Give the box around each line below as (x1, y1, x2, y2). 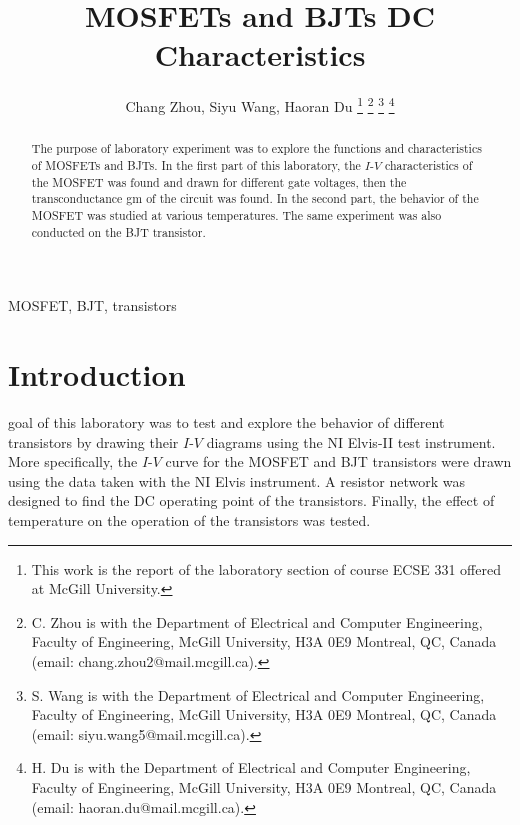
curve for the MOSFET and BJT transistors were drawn (165, 451, 512, 472)
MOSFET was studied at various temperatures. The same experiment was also (31, 206, 442, 223)
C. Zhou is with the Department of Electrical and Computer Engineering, (31, 611, 483, 632)
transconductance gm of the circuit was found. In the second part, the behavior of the (31, 190, 479, 207)
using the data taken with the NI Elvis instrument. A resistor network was (8, 470, 465, 491)
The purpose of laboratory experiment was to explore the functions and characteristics (31, 140, 482, 157)
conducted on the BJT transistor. (31, 223, 206, 240)
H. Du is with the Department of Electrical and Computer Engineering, (31, 757, 471, 778)
